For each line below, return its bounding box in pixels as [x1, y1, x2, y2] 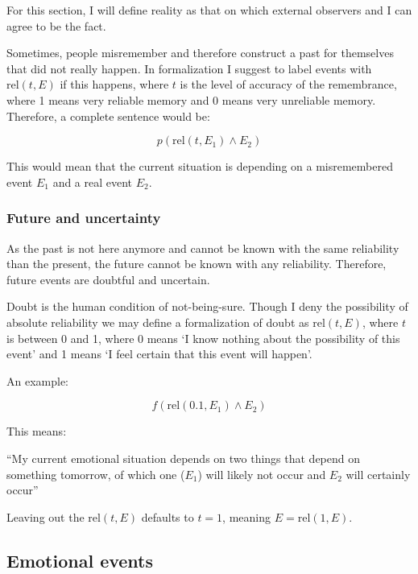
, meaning [222, 508, 271, 525]
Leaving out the [6, 508, 85, 525]
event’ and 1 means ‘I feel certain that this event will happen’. [6, 345, 312, 362]
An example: [6, 372, 68, 389]
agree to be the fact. [6, 17, 106, 34]
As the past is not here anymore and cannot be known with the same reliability [6, 239, 399, 256]
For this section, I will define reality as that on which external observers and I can [6, 2, 412, 18]
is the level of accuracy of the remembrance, [180, 76, 397, 93]
